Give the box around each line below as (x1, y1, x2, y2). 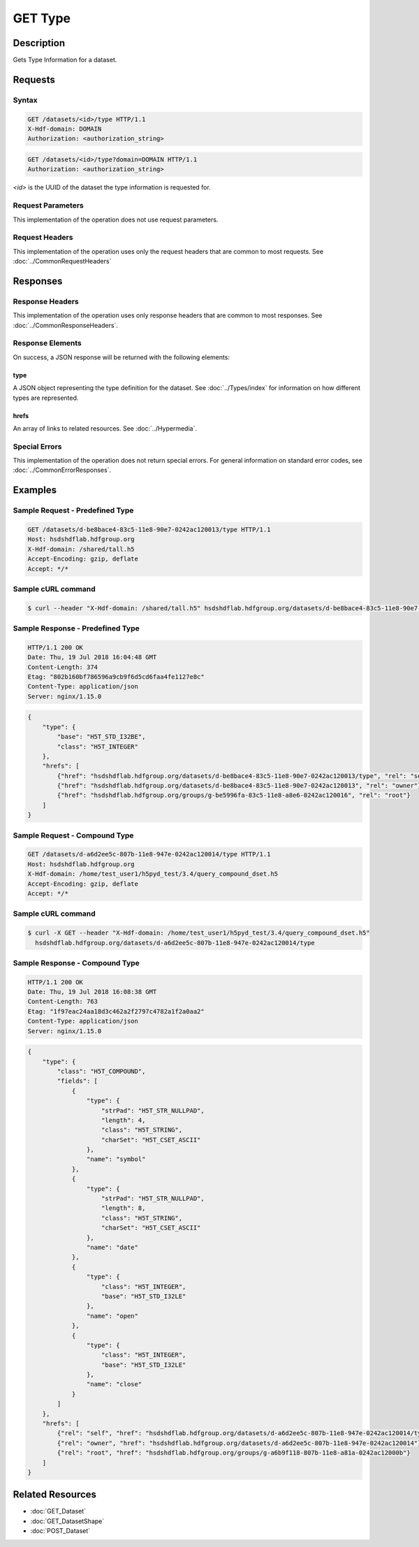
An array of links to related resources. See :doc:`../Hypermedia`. (13, 424, 197, 433)
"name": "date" (86, 1243, 139, 1251)
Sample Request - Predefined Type (13, 505, 134, 515)
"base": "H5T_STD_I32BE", (57, 733, 146, 741)
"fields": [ (57, 1077, 98, 1085)
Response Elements (13, 338, 82, 348)
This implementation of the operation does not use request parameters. (13, 215, 219, 224)
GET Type (13, 10, 71, 26)
